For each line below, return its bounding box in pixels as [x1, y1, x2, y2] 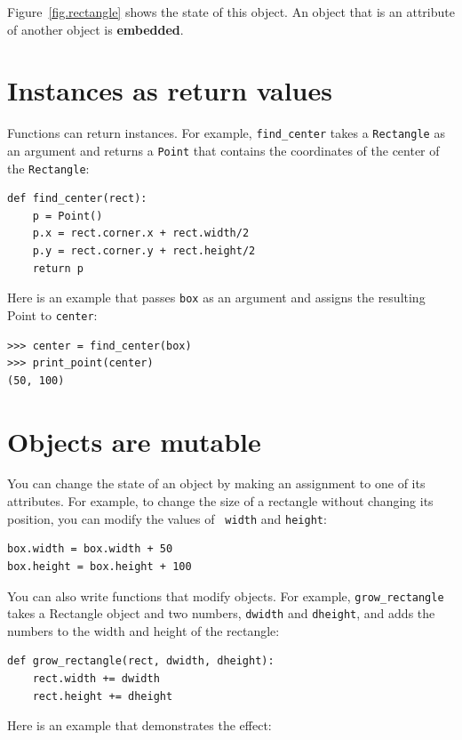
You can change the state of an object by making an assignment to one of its [7, 474, 426, 493]
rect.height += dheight [32, 689, 173, 703]
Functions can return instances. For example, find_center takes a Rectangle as [7, 124, 445, 142]
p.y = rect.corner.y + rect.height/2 [32, 245, 256, 258]
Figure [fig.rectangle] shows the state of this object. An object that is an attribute [7, 3, 455, 20]
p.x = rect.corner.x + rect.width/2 [32, 227, 250, 240]
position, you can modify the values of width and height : [7, 509, 327, 527]
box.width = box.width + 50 [7, 543, 173, 556]
